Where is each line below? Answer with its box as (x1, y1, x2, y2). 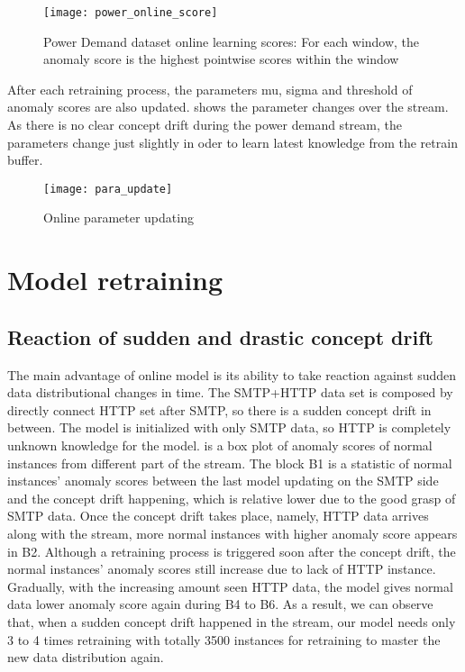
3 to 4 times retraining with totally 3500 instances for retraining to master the (7, 630, 441, 649)
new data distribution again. (7, 648, 164, 667)
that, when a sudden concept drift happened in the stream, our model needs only (7, 612, 456, 631)
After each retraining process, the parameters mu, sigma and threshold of (7, 79, 413, 98)
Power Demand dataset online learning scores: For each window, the (43, 32, 420, 50)
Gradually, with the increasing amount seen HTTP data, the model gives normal (7, 577, 453, 595)
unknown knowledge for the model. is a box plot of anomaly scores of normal (7, 436, 433, 455)
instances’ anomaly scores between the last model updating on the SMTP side (7, 471, 439, 490)
